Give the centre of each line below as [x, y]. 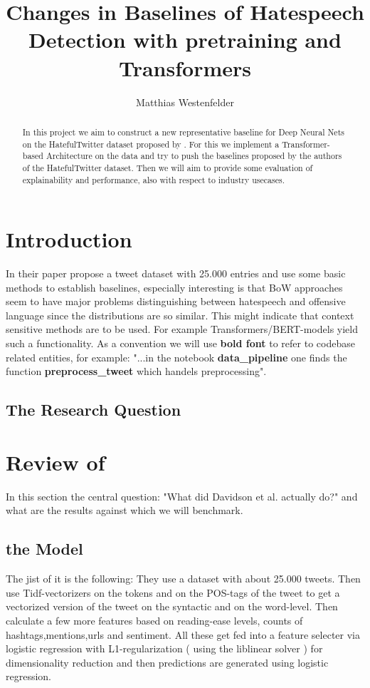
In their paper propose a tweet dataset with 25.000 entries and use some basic [176, 273]
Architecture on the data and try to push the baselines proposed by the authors [194, 156]
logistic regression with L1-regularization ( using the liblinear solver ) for [164, 648]
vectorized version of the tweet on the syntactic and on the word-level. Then [172, 606]
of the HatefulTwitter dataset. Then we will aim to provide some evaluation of [168, 167]
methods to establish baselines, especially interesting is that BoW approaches [174, 287]
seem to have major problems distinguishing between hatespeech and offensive [176, 301]
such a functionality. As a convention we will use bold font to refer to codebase [180, 343]
